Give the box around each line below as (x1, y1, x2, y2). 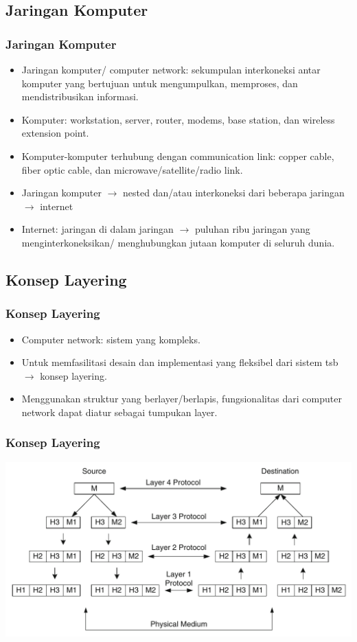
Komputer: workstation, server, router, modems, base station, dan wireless (21, 112, 335, 126)
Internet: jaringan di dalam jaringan (21, 222, 174, 236)
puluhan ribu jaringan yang (194, 222, 310, 236)
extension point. (21, 126, 89, 140)
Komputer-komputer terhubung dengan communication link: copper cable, (21, 148, 334, 163)
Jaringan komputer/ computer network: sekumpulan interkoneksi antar (21, 62, 321, 76)
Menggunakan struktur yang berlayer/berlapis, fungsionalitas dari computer (21, 391, 342, 406)
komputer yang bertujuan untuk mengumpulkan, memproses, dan (21, 76, 298, 90)
